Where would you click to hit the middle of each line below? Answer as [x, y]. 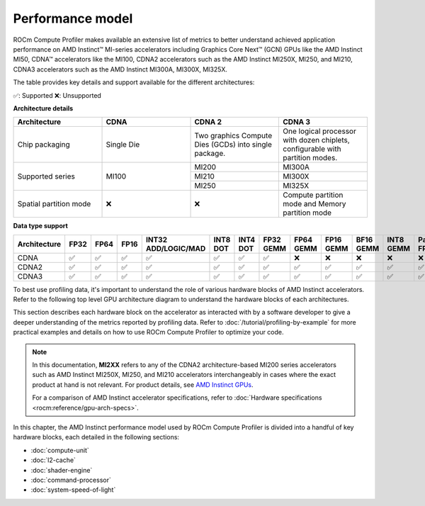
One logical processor [319, 131]
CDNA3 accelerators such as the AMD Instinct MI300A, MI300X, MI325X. [120, 69]
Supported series [46, 176]
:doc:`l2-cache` [53, 460]
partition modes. [310, 158]
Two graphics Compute [233, 136]
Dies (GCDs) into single [233, 145]
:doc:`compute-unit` [60, 450]
